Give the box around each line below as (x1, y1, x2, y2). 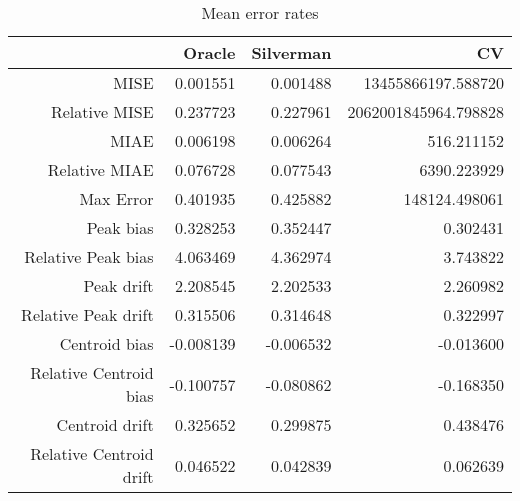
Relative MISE (50, 100, 154, 123)
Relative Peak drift (21, 303, 154, 326)
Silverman (251, 41, 332, 64)
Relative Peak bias (24, 245, 154, 268)
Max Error (79, 187, 154, 210)
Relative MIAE (47, 158, 154, 181)
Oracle (183, 41, 236, 64)
